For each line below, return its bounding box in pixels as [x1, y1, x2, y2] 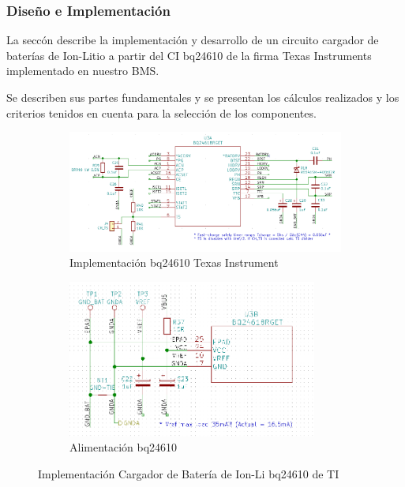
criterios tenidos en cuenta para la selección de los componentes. [6, 104, 317, 121]
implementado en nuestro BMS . [6, 62, 159, 79]
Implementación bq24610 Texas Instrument [69, 254, 279, 271]
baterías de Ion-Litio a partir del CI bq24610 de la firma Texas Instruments [6, 47, 372, 63]
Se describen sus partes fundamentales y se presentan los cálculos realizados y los [6, 89, 399, 105]
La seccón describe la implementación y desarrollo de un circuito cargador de [6, 32, 379, 48]
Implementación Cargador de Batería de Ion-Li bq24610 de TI [38, 465, 339, 481]
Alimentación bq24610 [69, 439, 178, 455]
